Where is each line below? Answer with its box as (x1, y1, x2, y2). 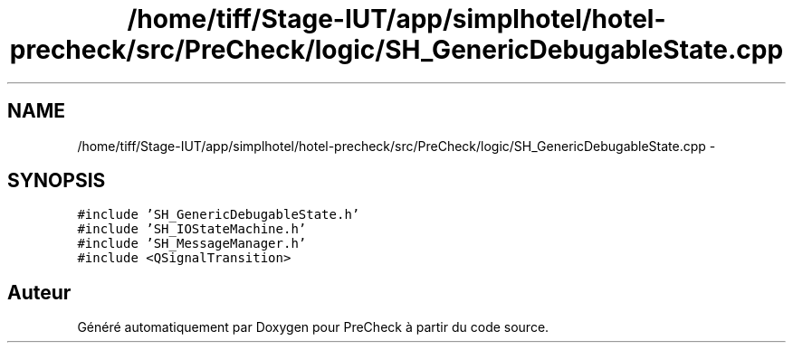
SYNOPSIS (7, 169, 106, 193)
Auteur (7, 280, 72, 304)
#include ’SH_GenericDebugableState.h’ (77, 207, 360, 222)
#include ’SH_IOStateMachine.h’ (77, 222, 307, 237)
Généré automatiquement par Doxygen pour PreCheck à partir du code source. (77, 319, 549, 336)
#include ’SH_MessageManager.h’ (77, 236, 307, 251)
